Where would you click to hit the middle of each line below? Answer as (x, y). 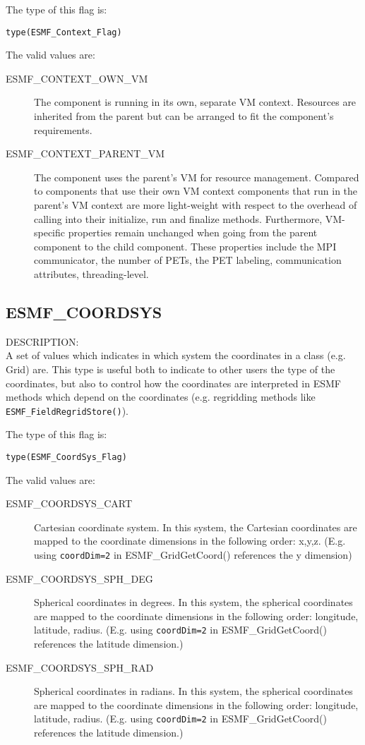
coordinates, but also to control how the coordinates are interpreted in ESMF (173, 383)
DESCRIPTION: (42, 341)
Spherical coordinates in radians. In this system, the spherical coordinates (193, 691)
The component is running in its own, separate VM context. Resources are (195, 102)
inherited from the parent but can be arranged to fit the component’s (184, 116)
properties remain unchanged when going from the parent (193, 232)
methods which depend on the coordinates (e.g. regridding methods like (161, 397)
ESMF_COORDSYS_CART (69, 503)
